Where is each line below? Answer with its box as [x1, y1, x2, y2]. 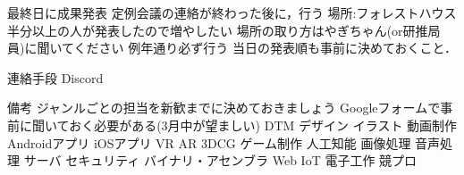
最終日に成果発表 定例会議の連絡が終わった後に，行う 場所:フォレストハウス [7, 4, 457, 21]
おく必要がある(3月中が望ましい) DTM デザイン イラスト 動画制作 [69, 115, 458, 134]
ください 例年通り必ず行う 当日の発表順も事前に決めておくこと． [73, 38, 458, 57]
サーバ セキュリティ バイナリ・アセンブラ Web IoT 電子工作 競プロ [23, 151, 418, 170]
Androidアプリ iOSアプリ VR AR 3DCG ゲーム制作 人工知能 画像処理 [7, 133, 411, 152]
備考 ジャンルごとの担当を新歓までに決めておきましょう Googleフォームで [7, 98, 441, 117]
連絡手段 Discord [7, 68, 104, 87]
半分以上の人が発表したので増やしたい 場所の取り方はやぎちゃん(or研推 [7, 21, 428, 39]
